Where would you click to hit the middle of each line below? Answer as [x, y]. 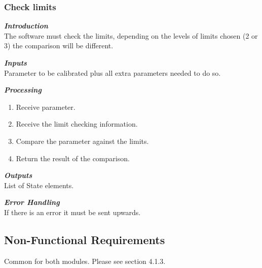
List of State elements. [39, 185]
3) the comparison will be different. [59, 46]
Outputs [18, 175]
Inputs [15, 63]
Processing [23, 90]
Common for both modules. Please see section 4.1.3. [85, 261]
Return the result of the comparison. [73, 158]
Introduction [26, 26]
